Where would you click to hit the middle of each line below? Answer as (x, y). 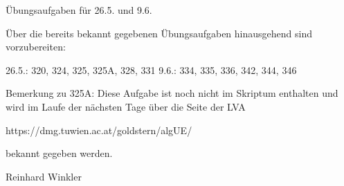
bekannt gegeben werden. (59, 153)
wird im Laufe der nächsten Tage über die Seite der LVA (126, 106)
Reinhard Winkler (44, 176)
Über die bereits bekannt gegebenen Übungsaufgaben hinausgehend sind (159, 33)
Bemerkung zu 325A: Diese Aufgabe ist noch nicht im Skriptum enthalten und (172, 93)
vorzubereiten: (36, 47)
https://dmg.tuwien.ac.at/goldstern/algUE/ (99, 130)
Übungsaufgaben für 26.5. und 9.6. (79, 10)
